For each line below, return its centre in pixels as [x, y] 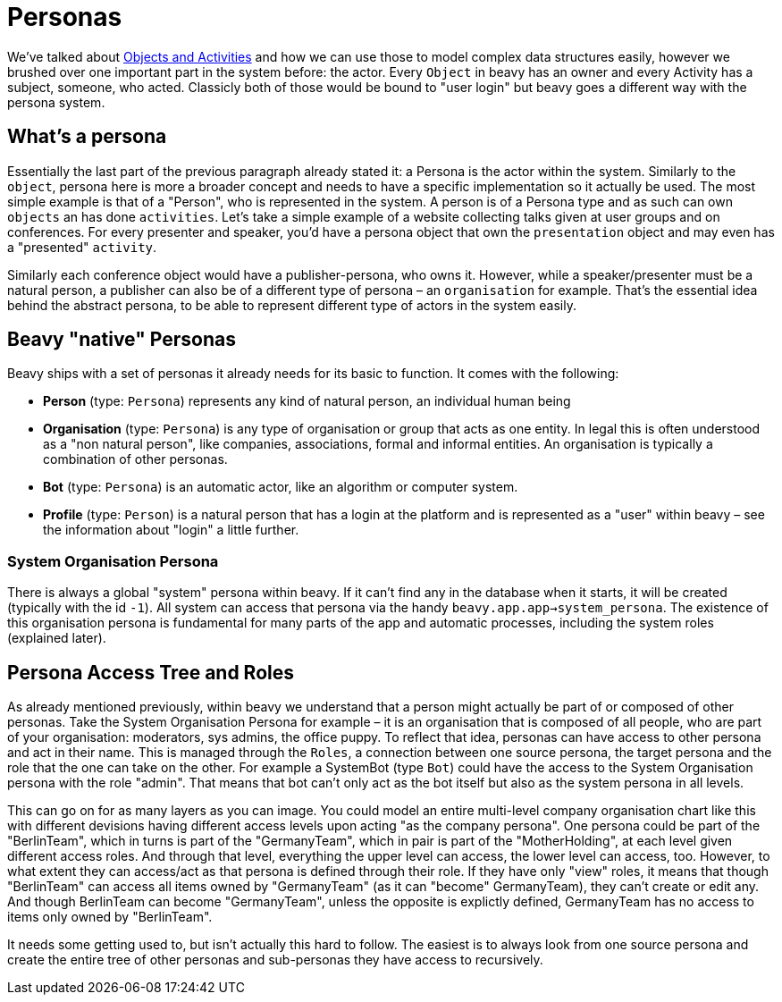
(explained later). [57, 638]
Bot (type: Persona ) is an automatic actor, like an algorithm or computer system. [281, 487]
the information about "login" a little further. [171, 530]
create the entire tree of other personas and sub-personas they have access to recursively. [275, 960]
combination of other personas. [135, 459]
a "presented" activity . [82, 247]
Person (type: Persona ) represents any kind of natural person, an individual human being [307, 401]
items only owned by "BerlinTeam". [110, 917]
